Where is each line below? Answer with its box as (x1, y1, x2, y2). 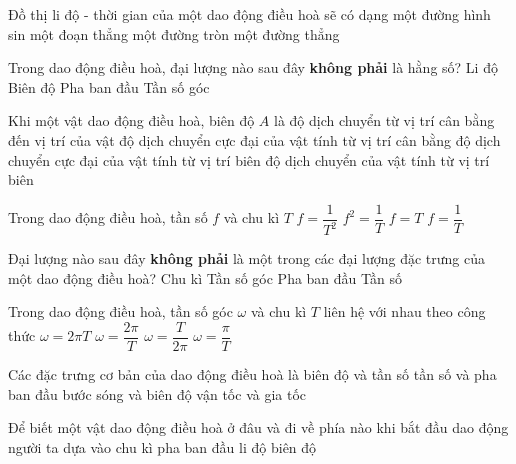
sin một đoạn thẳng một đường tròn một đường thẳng (8, 23, 340, 44)
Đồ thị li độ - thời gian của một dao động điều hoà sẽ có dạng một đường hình (8, 4, 491, 24)
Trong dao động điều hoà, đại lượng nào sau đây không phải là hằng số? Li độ (8, 57, 498, 78)
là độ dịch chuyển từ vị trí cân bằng (274, 110, 495, 131)
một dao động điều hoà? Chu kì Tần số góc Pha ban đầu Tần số (8, 267, 402, 288)
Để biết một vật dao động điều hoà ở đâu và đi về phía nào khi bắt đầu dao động (8, 417, 509, 438)
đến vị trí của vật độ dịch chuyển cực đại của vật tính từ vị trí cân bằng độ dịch (8, 129, 501, 150)
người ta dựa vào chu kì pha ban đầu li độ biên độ (8, 436, 317, 457)
